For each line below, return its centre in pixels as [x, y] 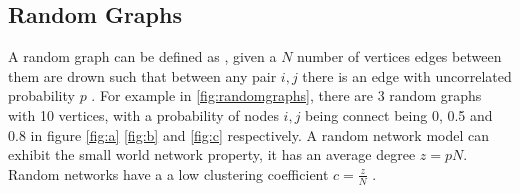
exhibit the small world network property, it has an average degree [212, 154]
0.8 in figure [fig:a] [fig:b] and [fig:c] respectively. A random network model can [248, 134]
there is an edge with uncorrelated [407, 75]
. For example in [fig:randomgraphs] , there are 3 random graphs [286, 95]
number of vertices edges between [399, 56]
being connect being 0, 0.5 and [399, 114]
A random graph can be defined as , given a [142, 56]
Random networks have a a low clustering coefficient [168, 173]
